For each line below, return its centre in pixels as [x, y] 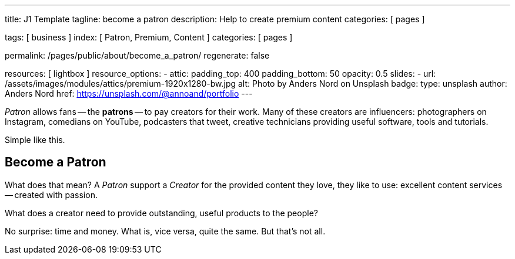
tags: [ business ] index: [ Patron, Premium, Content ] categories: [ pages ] [149, 37]
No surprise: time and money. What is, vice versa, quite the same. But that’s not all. [165, 231]
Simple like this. [35, 140]
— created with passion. [51, 195]
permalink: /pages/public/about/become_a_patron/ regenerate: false [137, 55]
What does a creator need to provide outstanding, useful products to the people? [161, 213]
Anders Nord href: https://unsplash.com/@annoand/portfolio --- [129, 93]
